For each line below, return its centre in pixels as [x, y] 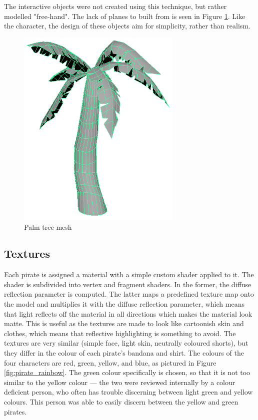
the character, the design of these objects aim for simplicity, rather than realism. [127, 26]
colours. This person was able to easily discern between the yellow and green [121, 402]
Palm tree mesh [48, 226]
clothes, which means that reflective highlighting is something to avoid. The [120, 333]
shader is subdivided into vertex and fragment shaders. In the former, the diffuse [128, 284]
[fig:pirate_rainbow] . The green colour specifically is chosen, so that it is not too [127, 372]
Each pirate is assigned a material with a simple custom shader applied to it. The [129, 274]
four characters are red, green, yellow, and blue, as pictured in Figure [110, 362]
